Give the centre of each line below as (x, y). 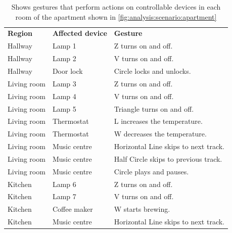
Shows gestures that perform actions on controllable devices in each (116, 7)
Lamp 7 (64, 196)
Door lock (67, 71)
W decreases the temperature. (160, 134)
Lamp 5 (64, 108)
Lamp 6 (64, 184)
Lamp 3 (64, 83)
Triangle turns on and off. (154, 108)
